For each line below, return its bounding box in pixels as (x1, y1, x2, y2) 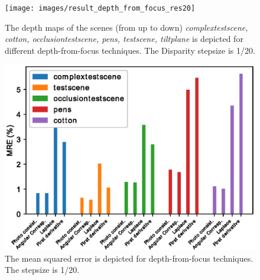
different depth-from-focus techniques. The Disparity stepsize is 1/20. (5, 44, 255, 56)
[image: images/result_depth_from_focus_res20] (5, 4, 196, 12)
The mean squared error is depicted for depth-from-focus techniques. (5, 252, 253, 264)
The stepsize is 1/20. (5, 263, 80, 276)
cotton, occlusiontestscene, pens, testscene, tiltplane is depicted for (5, 32, 243, 45)
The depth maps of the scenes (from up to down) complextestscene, (5, 21, 248, 33)
